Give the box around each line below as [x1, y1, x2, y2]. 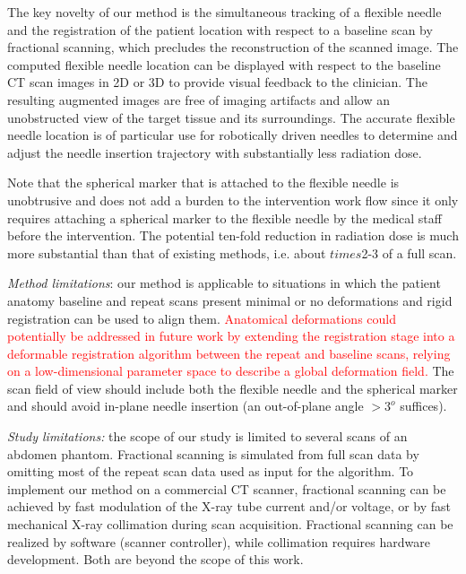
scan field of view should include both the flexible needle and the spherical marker [7, 378, 458, 397]
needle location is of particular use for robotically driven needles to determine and [7, 126, 458, 144]
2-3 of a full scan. [361, 243, 457, 262]
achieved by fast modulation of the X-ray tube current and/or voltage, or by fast [7, 497, 452, 516]
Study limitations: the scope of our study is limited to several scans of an [7, 427, 408, 446]
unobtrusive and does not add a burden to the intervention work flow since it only [7, 190, 459, 209]
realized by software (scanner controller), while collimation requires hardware [7, 532, 430, 551]
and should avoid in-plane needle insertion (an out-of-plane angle [7, 396, 364, 415]
